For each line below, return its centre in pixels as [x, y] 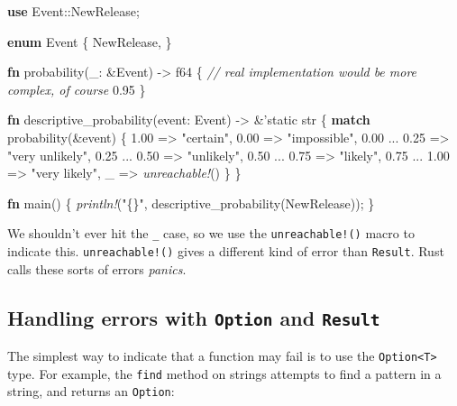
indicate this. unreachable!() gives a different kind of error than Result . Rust [226, 251]
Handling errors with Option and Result [194, 317]
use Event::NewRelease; [73, 11]
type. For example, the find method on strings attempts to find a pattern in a [224, 373]
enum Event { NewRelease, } [90, 41]
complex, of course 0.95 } [77, 89]
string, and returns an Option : [91, 391]
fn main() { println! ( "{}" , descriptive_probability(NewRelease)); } [191, 203]
